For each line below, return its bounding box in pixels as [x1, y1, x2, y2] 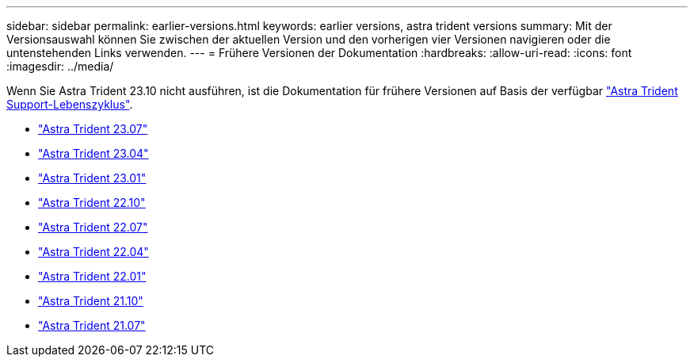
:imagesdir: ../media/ [6, 59, 114, 73]
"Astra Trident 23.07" [38, 122, 148, 136]
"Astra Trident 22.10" [38, 196, 146, 209]
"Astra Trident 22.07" [38, 220, 148, 234]
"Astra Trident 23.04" [38, 147, 149, 160]
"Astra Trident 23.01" [38, 171, 147, 185]
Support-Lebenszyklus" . [6, 97, 133, 111]
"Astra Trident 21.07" [38, 319, 146, 332]
